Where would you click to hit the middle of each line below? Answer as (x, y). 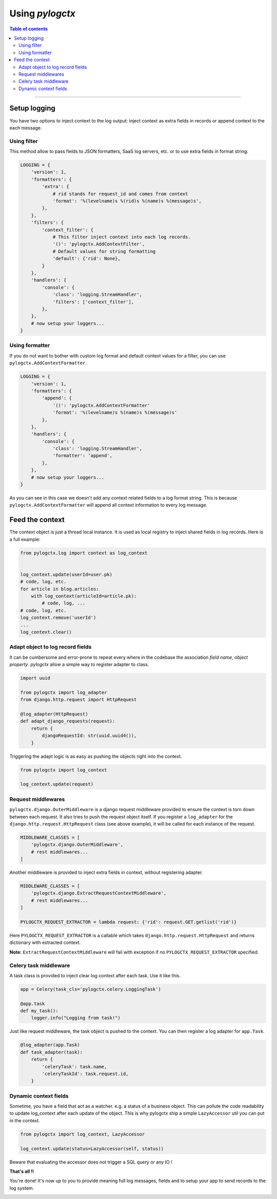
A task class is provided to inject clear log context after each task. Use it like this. (95, 975)
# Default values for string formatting (104, 251)
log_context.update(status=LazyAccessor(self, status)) (92, 1149)
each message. (26, 128)
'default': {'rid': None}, (86, 259)
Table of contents (29, 29)
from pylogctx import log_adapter (64, 692)
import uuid (35, 678)
